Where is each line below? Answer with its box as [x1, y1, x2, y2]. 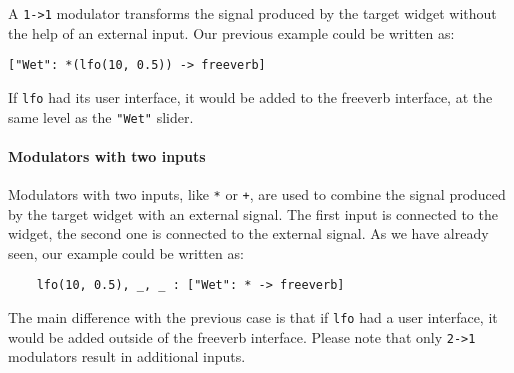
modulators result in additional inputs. [8, 346, 246, 367]
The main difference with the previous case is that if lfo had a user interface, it [8, 307, 498, 328]
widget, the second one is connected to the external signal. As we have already [8, 223, 489, 244]
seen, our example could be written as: [8, 242, 244, 263]
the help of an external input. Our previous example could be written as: [8, 22, 455, 43]
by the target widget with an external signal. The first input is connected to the [8, 203, 498, 224]
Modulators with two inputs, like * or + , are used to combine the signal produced [8, 184, 506, 205]
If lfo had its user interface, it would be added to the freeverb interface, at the [8, 86, 493, 107]
